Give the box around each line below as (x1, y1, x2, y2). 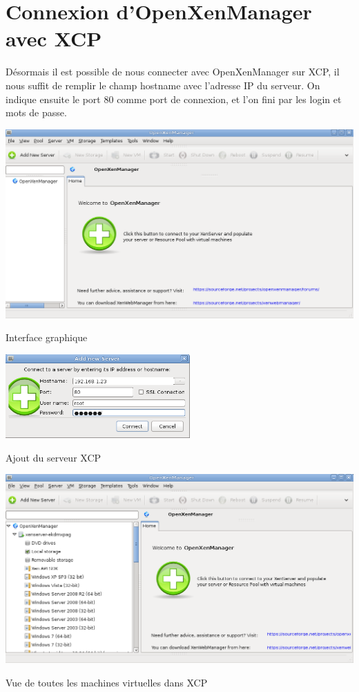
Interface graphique (6, 330, 88, 345)
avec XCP (6, 24, 102, 53)
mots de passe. (6, 105, 67, 120)
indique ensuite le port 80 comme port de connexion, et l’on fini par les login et (6, 91, 342, 106)
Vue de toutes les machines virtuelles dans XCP (6, 675, 208, 690)
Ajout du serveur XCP (6, 450, 101, 464)
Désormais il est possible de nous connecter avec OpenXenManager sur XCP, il (6, 64, 340, 79)
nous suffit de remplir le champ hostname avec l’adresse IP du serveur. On (6, 78, 320, 92)
